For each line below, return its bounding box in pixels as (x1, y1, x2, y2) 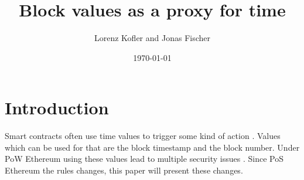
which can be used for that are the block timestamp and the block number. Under (5, 141, 300, 153)
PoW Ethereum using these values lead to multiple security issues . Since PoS (5, 152, 284, 165)
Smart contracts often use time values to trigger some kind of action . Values (5, 130, 281, 142)
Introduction (5, 96, 109, 120)
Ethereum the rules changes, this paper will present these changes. (5, 164, 243, 176)
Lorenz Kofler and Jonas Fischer (94, 32, 210, 44)
